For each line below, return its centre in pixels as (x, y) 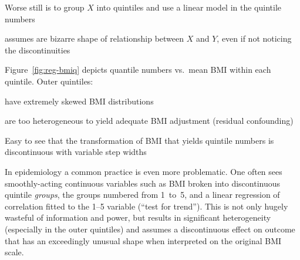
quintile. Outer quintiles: (49, 81)
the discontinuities (38, 50)
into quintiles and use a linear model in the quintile (189, 7)
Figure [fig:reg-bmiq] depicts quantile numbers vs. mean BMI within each (138, 70)
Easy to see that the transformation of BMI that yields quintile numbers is (139, 140)
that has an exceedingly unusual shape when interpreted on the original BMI (143, 240)
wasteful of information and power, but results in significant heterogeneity (138, 217)
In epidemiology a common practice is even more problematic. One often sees (144, 171)
